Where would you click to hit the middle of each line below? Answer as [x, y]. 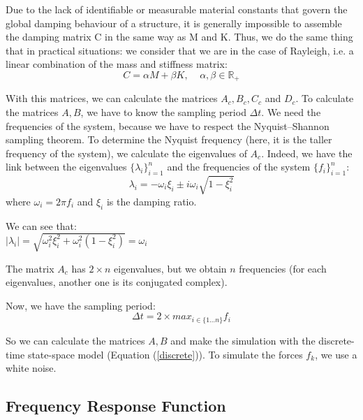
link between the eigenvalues [66, 167]
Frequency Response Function [116, 406]
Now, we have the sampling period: [81, 305]
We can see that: [41, 225]
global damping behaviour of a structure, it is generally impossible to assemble [174, 23]
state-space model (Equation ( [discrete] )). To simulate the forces [165, 354]
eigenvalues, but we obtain [170, 268]
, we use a [336, 354]
